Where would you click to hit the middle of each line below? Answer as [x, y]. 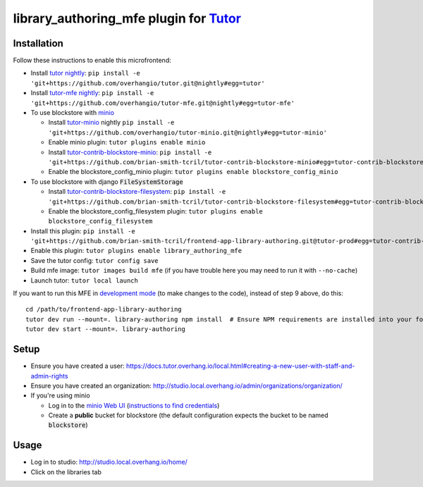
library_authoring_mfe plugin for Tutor [127, 18]
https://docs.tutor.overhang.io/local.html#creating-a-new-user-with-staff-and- [240, 366]
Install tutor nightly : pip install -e [85, 73]
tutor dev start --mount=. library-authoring [106, 329]
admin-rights [49, 376]
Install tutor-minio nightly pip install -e [111, 123]
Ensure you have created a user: [78, 366]
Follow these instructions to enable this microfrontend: [92, 61]
